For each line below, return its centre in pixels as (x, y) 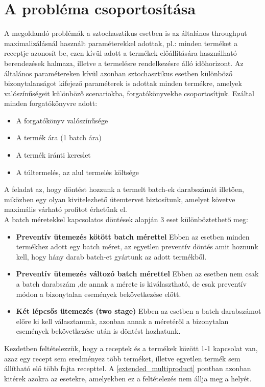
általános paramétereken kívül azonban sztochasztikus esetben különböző (118, 73)
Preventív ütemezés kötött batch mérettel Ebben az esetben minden (133, 236)
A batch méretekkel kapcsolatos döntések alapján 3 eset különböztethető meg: (126, 219)
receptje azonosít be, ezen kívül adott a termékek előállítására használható (121, 53)
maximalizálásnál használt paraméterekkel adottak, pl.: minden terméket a (121, 43)
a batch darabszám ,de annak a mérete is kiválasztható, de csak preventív (131, 284)
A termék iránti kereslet (53, 155)
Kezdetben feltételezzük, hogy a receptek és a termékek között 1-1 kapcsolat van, (131, 348)
